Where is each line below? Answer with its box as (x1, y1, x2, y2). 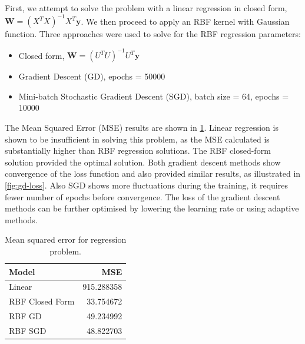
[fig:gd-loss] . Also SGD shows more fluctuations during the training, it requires (5, 178, 288, 191)
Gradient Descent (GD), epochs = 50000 (18, 70, 165, 82)
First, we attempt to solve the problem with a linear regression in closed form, (5, 2, 287, 14)
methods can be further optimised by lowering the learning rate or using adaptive (5, 202, 299, 214)
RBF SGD (9, 324, 47, 336)
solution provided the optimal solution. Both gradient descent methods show (5, 156, 281, 168)
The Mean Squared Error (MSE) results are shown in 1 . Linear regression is (5, 121, 279, 133)
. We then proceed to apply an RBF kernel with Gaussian (81, 15, 290, 27)
